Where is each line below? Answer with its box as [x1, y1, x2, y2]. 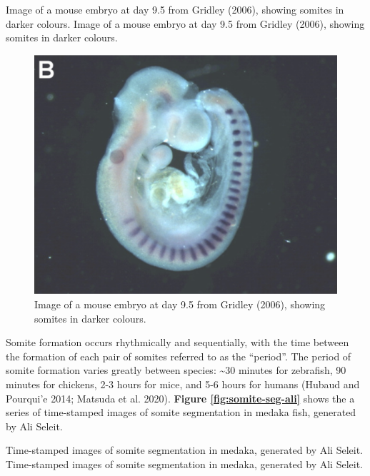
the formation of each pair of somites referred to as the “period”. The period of [6, 348, 351, 363]
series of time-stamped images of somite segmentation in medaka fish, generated [6, 405, 356, 420]
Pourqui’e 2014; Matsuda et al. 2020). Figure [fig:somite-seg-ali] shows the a [6, 390, 355, 405]
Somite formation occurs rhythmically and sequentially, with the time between [6, 335, 349, 350]
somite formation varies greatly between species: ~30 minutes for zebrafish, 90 [6, 363, 346, 378]
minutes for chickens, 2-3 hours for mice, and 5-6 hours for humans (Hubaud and [6, 377, 360, 392]
